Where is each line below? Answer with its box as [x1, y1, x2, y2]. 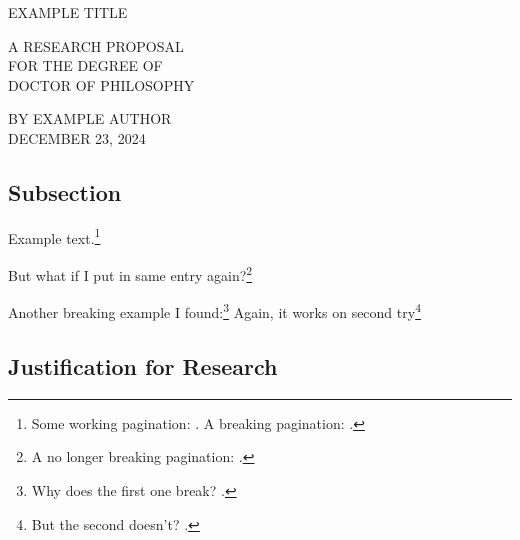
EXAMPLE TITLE [8, 2, 128, 22]
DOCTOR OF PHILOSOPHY [8, 74, 195, 95]
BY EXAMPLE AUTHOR [8, 108, 172, 129]
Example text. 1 [8, 224, 101, 248]
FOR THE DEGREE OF [8, 55, 163, 76]
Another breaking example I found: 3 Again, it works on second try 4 [8, 299, 421, 322]
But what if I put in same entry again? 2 [8, 262, 253, 285]
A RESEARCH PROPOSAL [8, 35, 184, 56]
